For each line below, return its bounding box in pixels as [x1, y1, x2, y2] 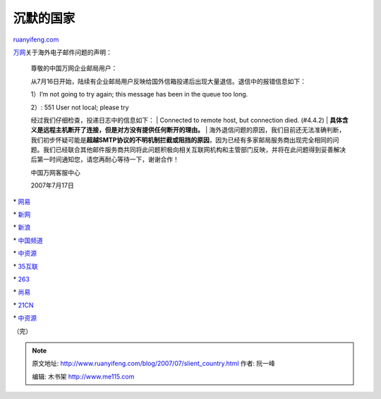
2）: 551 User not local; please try [30, 103, 129, 111]
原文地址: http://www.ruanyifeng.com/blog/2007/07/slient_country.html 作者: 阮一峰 [32, 360, 275, 368]
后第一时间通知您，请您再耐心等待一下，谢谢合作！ [30, 155, 179, 164]
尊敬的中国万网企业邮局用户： [30, 64, 118, 73]
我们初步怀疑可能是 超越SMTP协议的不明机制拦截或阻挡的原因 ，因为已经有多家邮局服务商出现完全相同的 [30, 135, 333, 144]
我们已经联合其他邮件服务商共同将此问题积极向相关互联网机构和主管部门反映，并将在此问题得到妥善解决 [42, 145, 346, 154]
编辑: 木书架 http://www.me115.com [32, 372, 135, 381]
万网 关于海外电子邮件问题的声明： [13, 48, 112, 56]
